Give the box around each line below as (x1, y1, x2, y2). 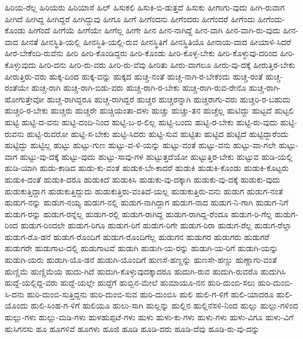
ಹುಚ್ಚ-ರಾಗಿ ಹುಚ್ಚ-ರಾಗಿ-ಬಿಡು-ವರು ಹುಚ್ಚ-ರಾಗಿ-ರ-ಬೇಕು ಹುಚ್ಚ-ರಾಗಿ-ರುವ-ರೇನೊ (31, 81, 246, 94)
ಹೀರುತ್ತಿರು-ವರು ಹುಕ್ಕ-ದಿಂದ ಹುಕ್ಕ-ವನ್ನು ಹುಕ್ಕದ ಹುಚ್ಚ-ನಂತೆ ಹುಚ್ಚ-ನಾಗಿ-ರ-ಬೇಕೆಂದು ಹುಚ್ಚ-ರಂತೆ (5, 70, 263, 82)
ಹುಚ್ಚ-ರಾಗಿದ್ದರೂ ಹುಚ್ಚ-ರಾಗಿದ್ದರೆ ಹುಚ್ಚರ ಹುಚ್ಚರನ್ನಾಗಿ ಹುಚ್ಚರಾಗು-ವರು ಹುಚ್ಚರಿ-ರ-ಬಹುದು (47, 93, 291, 105)
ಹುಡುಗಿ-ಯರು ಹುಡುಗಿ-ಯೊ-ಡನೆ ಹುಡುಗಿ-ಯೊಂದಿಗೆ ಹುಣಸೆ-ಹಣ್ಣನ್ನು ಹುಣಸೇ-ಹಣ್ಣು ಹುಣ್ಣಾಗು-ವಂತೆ (5, 254, 277, 266)
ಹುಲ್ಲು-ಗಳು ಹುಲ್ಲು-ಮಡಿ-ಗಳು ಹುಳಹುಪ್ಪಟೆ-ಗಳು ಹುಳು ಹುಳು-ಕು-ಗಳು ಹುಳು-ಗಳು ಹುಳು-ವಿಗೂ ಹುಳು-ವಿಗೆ (5, 311, 294, 323)
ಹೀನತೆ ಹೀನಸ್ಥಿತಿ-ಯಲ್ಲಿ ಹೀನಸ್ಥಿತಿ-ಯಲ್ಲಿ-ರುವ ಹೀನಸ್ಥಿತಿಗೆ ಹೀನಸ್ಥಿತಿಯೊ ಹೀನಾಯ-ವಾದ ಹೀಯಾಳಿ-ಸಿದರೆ (20, 35, 291, 47)
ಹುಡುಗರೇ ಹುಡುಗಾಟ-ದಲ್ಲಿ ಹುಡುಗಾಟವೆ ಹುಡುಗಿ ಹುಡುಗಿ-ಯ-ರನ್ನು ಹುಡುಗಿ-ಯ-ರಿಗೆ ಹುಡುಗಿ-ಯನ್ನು (5, 242, 278, 254)
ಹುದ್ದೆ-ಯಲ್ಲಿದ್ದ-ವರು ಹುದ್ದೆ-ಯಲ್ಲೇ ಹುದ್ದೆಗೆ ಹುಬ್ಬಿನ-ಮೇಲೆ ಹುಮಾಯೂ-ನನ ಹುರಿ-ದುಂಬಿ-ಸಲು (5, 276, 255, 289)
